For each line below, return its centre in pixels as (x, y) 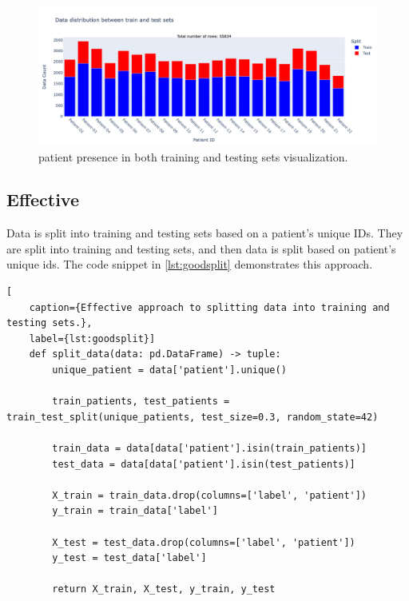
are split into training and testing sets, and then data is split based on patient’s (201, 248)
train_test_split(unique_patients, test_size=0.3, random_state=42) (193, 417)
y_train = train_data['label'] (135, 511)
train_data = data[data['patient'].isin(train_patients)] (210, 449)
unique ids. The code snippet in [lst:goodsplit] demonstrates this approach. (190, 264)
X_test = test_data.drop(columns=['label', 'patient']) (204, 542)
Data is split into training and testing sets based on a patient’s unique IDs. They (205, 233)
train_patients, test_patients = (141, 402)
